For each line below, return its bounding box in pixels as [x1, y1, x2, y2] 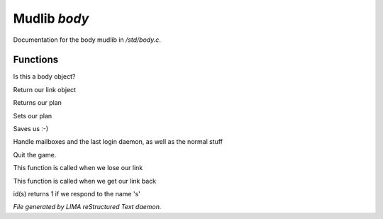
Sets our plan [13, 111, 52, 120]
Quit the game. [13, 150, 57, 159]
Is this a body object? [13, 72, 76, 81]
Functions [13, 54, 59, 66]
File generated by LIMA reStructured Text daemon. [13, 203, 162, 211]
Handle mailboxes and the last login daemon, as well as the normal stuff [13, 137, 223, 146]
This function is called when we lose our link [13, 164, 143, 172]
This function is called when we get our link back [13, 176, 156, 185]
